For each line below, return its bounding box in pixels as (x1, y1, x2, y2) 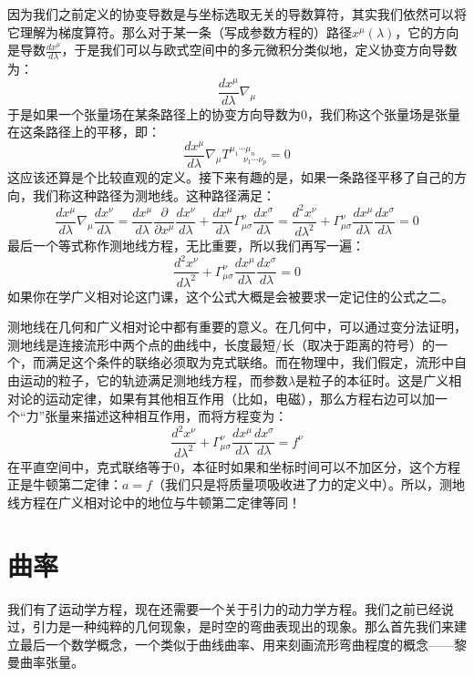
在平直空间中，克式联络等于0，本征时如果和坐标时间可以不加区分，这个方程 (7, 456, 460, 476)
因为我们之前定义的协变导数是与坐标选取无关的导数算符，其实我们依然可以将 (7, 5, 467, 23)
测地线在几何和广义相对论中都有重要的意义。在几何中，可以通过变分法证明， (7, 317, 467, 336)
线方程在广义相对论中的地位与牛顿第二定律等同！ (7, 492, 301, 511)
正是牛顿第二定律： (7, 475, 122, 494)
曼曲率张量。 (7, 652, 84, 672)
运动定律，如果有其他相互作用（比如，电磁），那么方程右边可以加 (45, 388, 435, 407)
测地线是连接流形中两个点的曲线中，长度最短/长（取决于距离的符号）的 (7, 334, 435, 354)
